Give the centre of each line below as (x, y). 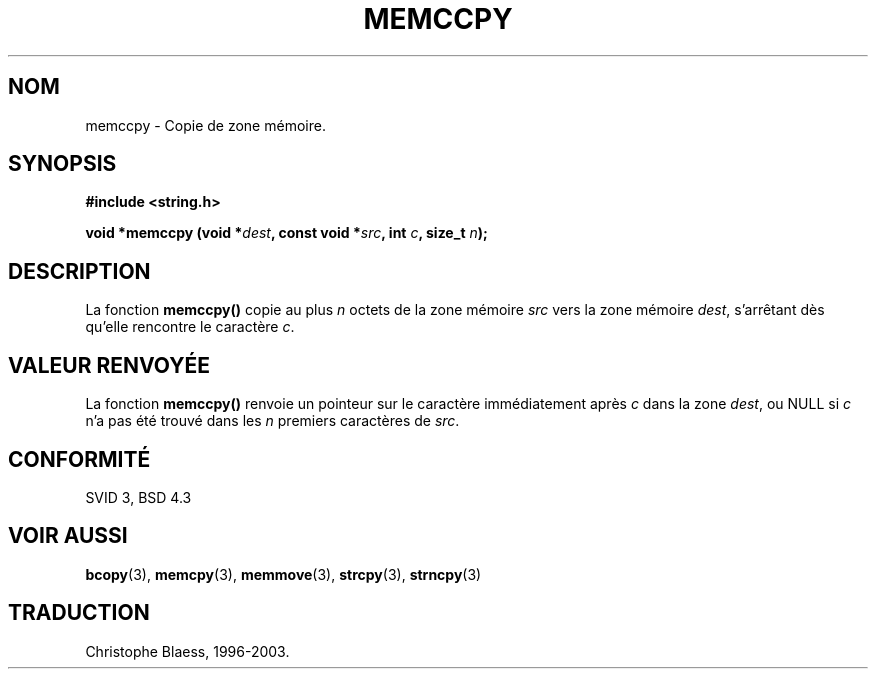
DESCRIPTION (79, 271)
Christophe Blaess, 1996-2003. (187, 651)
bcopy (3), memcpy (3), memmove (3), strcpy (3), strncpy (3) (283, 574)
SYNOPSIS (62, 164)
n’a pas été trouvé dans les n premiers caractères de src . (272, 421)
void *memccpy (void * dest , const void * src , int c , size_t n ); (286, 233)
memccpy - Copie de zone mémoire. (205, 125)
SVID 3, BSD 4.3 (138, 497)
